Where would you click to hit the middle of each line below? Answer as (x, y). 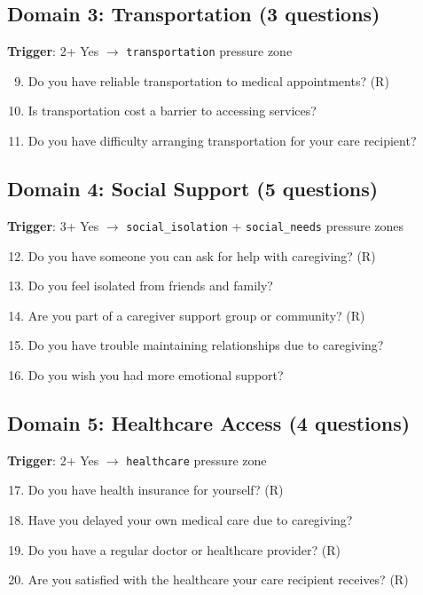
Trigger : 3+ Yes (53, 225)
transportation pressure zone (209, 51)
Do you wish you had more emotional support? (156, 374)
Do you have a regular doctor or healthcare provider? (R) (184, 549)
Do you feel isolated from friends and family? (150, 286)
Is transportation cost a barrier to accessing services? (172, 111)
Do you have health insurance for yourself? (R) (156, 490)
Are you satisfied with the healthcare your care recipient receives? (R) (218, 579)
